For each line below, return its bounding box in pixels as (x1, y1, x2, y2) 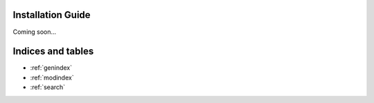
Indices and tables (12, 46, 94, 57)
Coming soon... (12, 28, 57, 36)
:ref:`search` (30, 83, 66, 91)
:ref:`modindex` (30, 73, 74, 82)
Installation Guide (12, 9, 91, 21)
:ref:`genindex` (30, 64, 73, 72)
